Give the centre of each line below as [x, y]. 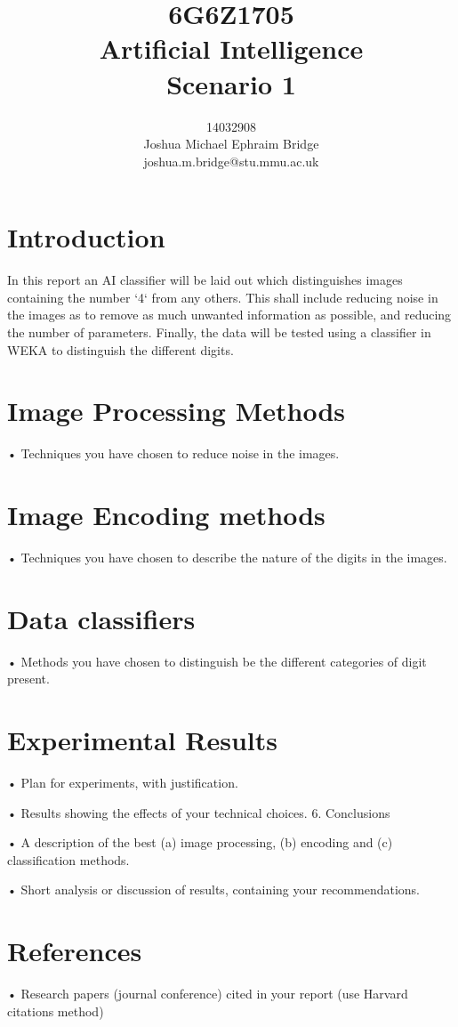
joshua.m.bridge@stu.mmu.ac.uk [231, 161]
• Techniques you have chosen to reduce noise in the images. [173, 453]
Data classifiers [101, 618]
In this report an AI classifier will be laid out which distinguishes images [205, 280]
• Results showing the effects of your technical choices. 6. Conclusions [199, 812]
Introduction [86, 237]
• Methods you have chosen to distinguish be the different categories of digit [217, 661]
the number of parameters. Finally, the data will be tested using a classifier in [219, 332]
